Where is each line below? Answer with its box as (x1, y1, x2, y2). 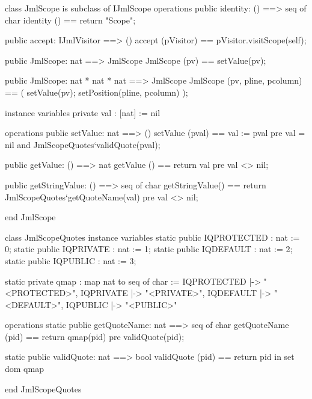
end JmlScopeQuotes (5, 382, 82, 395)
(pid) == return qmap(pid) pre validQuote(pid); (5, 330, 185, 342)
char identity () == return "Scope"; (5, 13, 136, 26)
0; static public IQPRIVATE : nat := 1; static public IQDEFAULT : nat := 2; (5, 243, 293, 255)
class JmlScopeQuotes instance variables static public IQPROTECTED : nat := (5, 230, 300, 243)
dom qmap (5, 362, 44, 375)
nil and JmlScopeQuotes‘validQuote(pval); (5, 138, 161, 150)
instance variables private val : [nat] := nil (5, 106, 161, 119)
